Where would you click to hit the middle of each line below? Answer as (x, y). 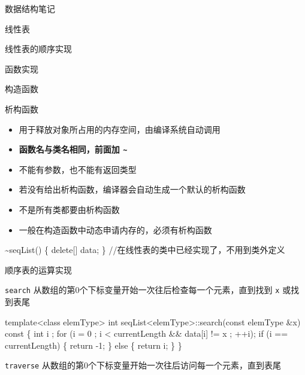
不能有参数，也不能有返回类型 (78, 169)
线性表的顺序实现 (38, 49)
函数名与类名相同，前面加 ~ (73, 149)
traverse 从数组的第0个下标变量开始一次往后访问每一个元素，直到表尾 (143, 365)
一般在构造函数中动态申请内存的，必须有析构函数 (115, 229)
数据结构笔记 (30, 8)
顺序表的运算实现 (38, 269)
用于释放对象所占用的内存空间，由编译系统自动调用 (120, 129)
